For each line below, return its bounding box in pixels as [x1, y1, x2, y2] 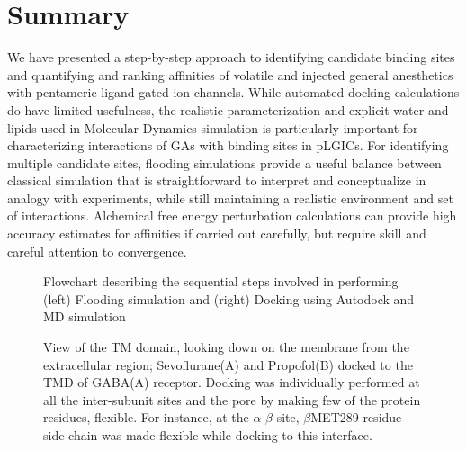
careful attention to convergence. [7, 241, 187, 260]
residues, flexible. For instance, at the [43, 408, 249, 427]
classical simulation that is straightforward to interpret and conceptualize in [7, 171, 426, 190]
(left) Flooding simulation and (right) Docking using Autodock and [43, 289, 415, 308]
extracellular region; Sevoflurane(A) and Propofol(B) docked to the [43, 355, 413, 373]
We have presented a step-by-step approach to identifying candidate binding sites [7, 48, 455, 67]
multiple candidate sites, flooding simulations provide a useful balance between [7, 153, 442, 172]
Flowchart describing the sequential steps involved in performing [43, 272, 399, 291]
